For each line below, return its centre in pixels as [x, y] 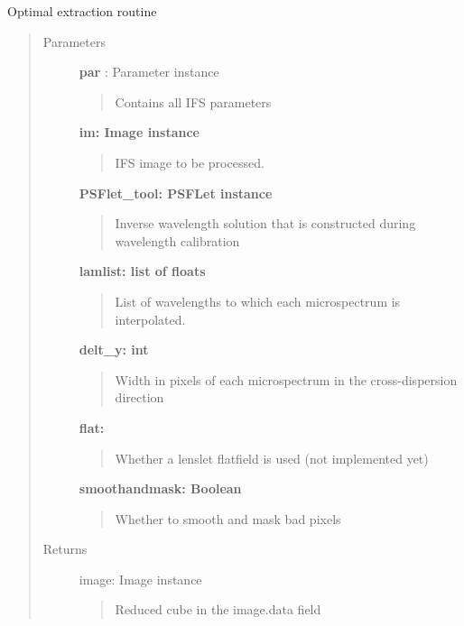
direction [139, 397]
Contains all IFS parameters [193, 101]
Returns [65, 549]
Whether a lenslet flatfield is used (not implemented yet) [272, 458]
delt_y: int [114, 350]
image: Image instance [140, 579]
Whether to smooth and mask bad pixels [228, 518]
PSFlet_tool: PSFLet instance [176, 193]
